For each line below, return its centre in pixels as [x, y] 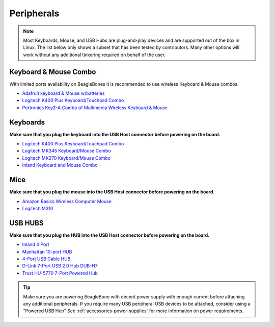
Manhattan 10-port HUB [47, 251]
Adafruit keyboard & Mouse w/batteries [63, 93]
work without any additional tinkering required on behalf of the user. [94, 55]
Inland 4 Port [36, 244]
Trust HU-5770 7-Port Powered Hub [60, 273]
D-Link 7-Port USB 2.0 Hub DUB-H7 [60, 266]
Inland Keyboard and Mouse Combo [60, 165]
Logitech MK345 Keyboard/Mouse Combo [67, 151]
